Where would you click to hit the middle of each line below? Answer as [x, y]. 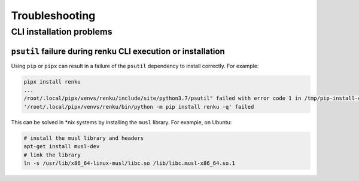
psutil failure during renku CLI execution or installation [118, 51]
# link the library [52, 155]
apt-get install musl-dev [62, 147]
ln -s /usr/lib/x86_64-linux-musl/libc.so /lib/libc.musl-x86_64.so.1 [130, 163]
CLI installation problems [62, 32]
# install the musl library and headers [83, 138]
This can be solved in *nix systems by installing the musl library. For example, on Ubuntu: [121, 122]
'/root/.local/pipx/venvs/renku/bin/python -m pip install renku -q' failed [139, 107]
